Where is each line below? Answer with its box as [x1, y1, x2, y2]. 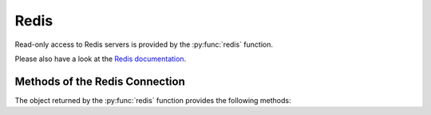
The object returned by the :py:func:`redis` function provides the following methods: [14, 95, 291, 105]
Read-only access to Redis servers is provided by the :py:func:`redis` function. [14, 40, 274, 49]
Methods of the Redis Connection [14, 75, 185, 88]
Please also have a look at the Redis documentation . [14, 54, 187, 63]
